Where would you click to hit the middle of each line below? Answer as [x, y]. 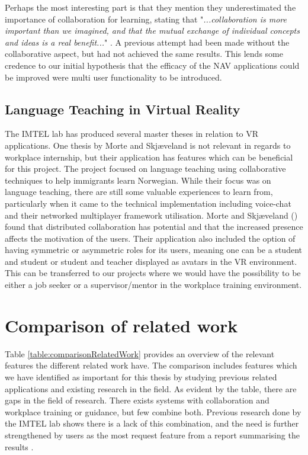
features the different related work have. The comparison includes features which [151, 365]
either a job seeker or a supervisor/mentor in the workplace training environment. [153, 285]
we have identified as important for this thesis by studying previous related [141, 377]
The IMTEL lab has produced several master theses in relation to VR [132, 134]
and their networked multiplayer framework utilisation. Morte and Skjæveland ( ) [151, 215]
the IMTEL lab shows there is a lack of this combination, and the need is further [152, 423]
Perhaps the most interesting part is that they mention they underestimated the [150, 7]
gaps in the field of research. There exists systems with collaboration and [137, 400]
